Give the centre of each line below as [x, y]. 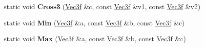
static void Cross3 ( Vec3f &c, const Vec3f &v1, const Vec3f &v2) [102, 6]
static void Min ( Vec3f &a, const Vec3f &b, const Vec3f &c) [94, 22]
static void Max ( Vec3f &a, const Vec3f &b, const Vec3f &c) [95, 39]
